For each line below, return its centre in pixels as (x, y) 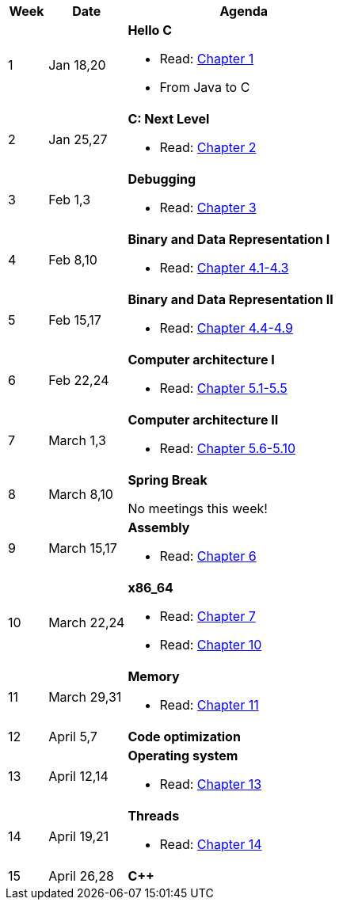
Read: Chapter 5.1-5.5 (223, 388)
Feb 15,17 (75, 320)
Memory (154, 676)
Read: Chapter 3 (208, 207)
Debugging (162, 179)
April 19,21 (79, 836)
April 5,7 (73, 737)
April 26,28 (81, 876)
